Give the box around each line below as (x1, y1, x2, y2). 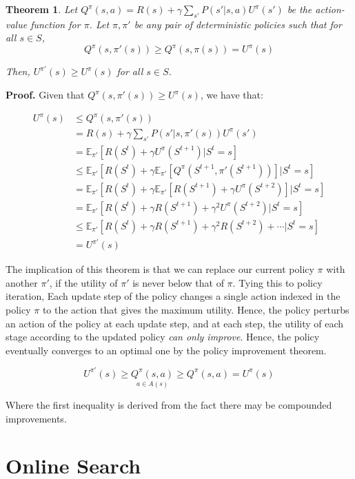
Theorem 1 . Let (6, 2, 78, 16)
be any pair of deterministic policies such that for (134, 17, 342, 31)
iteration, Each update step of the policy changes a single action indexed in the (6, 289, 341, 303)
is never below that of (132, 275, 224, 289)
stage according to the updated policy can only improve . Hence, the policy (6, 329, 320, 344)
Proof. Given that (6, 88, 85, 102)
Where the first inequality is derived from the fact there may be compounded (6, 398, 332, 412)
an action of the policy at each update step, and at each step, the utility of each (6, 316, 344, 330)
